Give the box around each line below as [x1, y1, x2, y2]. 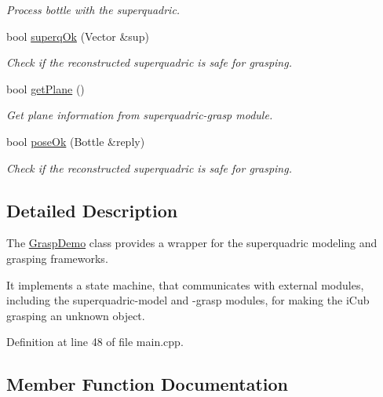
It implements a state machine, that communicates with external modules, [6, 276, 364, 293]
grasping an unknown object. [6, 307, 145, 323]
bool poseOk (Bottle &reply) [6, 133, 145, 149]
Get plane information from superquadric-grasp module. [6, 107, 273, 123]
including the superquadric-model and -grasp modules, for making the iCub [6, 292, 370, 308]
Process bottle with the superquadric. [6, 2, 181, 17]
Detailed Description [6, 198, 178, 222]
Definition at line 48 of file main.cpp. [6, 333, 184, 350]
